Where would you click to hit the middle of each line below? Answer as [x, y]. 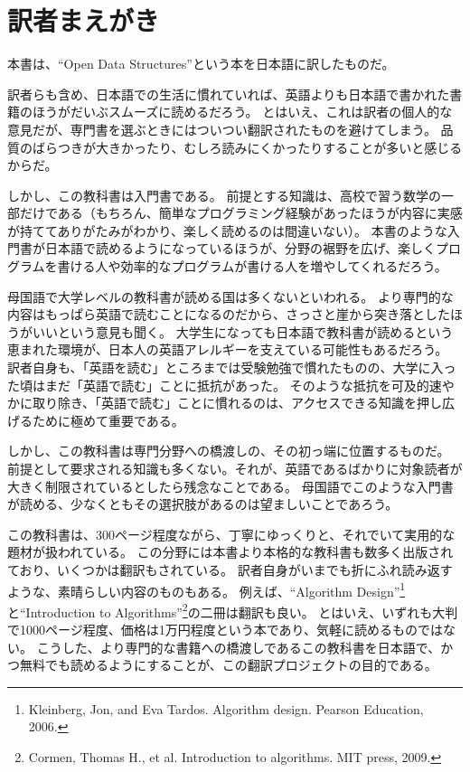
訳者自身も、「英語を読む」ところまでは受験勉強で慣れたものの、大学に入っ [232, 367]
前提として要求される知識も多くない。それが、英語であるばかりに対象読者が [235, 468]
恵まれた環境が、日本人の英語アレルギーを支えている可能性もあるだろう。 [228, 349]
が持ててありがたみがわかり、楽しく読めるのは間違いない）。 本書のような [227, 230]
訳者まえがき [84, 20]
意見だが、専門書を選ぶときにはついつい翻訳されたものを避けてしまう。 [222, 129]
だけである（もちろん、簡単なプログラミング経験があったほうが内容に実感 [241, 213]
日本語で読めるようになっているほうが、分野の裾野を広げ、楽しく [240, 248]
